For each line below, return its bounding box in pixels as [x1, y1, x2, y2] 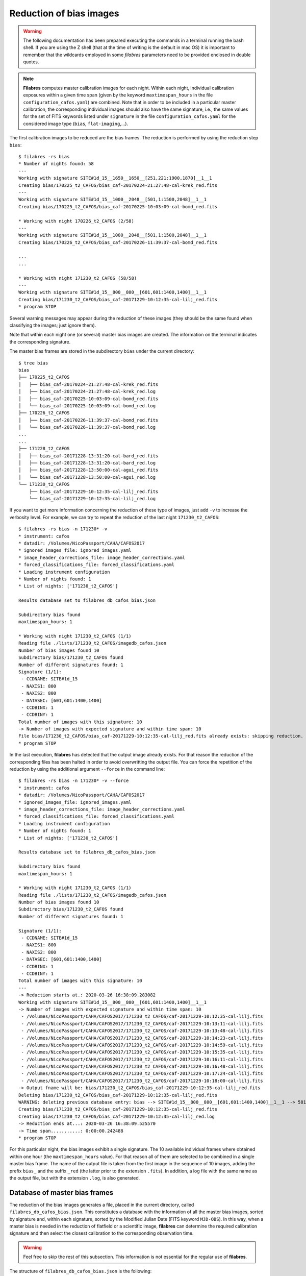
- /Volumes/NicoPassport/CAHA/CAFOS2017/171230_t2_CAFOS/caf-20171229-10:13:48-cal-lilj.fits [21, 1028, 264, 1034]
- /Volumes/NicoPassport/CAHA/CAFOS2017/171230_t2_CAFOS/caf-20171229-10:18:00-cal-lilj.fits [21, 1077, 264, 1084]
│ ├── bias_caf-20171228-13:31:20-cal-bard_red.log [18, 460, 156, 466]
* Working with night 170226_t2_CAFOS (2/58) [18, 218, 135, 224]
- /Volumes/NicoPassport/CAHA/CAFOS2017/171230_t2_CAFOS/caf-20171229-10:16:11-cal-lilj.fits [21, 1057, 264, 1062]
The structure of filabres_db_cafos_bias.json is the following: [9, 1268, 152, 1274]
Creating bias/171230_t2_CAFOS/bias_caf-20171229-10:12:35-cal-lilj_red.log [18, 1113, 215, 1119]
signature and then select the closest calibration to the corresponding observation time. [9, 1230, 194, 1236]
